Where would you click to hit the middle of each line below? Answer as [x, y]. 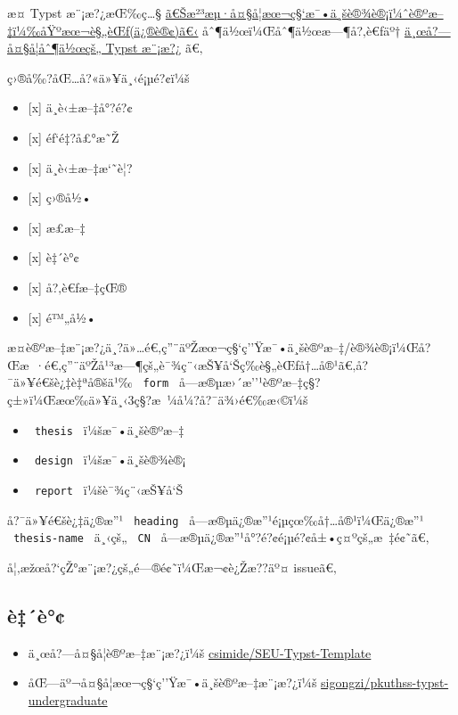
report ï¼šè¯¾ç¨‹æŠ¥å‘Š [109, 489]
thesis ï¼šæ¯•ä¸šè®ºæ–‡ [109, 429]
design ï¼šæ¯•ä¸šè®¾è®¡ [110, 460]
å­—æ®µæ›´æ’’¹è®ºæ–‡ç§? [250, 382]
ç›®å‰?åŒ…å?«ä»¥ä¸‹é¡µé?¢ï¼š [98, 77]
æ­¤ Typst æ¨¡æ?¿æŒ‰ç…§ [85, 12]
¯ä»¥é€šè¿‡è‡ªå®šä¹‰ [70, 382]
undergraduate [68, 699]
